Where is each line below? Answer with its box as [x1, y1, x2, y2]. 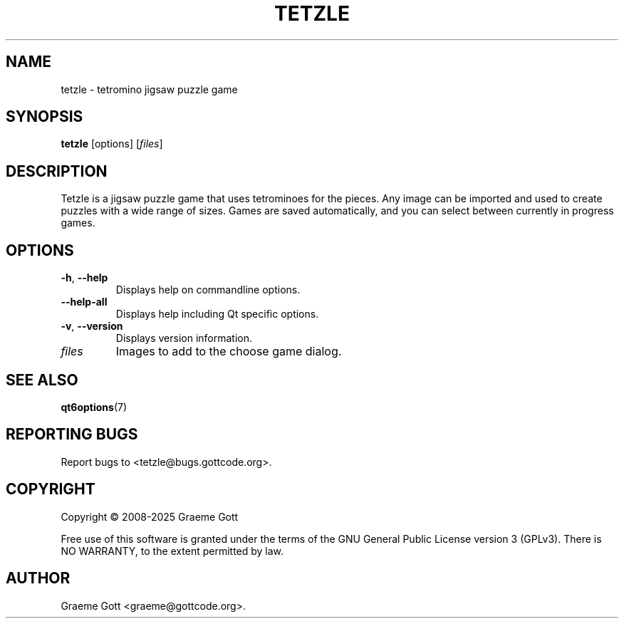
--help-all [61, 296, 108, 308]
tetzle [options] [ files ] [61, 137, 163, 150]
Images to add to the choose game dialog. [115, 344, 342, 359]
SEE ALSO [6, 370, 78, 389]
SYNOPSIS [6, 108, 83, 126]
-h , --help [61, 271, 108, 284]
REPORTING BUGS [6, 425, 138, 444]
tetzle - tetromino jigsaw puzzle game [61, 83, 238, 95]
